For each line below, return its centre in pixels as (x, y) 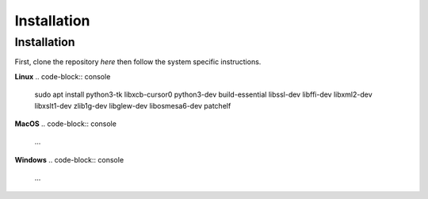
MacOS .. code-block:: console (65, 124)
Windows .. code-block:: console (69, 159)
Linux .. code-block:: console (63, 76)
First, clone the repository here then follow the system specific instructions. (138, 62)
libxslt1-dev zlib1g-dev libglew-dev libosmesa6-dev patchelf (133, 105)
